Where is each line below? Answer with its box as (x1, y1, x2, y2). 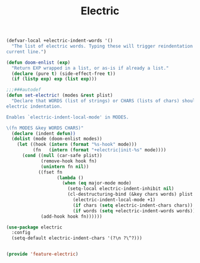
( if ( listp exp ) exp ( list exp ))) (11, 76, 97, 82)
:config (11, 230, 31, 236)
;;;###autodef (6, 87, 42, 93)
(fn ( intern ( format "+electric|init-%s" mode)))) (32, 147, 167, 153)
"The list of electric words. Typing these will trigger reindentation (11, 43, 193, 49)
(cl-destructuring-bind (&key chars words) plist (67, 192, 193, 198)
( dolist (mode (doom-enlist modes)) (11, 136, 102, 142)
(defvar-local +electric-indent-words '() (6, 37, 113, 44)
